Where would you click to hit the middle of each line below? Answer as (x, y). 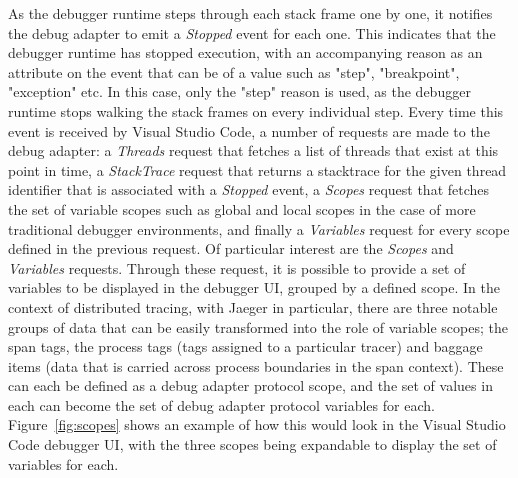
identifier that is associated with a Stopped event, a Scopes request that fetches (249, 189)
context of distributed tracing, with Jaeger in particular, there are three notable (253, 306)
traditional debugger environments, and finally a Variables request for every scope (259, 228)
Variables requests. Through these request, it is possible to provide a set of (237, 267)
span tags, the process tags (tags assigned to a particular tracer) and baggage (245, 346)
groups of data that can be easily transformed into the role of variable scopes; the (258, 326)
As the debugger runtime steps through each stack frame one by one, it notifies (250, 13)
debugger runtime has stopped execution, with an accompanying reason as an (245, 52)
